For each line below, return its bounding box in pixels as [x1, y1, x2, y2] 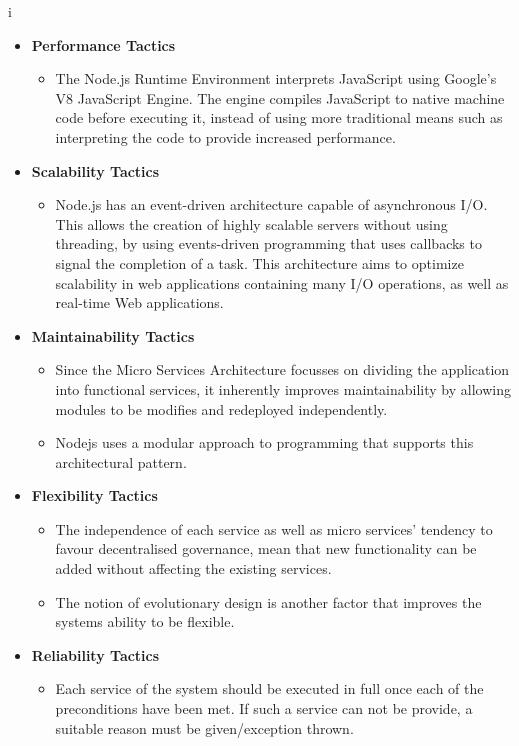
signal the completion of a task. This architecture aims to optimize [55, 252, 464, 273]
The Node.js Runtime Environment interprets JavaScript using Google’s [55, 68, 497, 89]
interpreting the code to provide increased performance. [55, 126, 396, 147]
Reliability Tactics [31, 644, 160, 665]
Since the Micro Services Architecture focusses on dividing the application [55, 359, 510, 380]
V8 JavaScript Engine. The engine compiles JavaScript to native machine [55, 87, 505, 108]
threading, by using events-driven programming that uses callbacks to [55, 233, 482, 254]
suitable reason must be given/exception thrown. [55, 717, 354, 738]
